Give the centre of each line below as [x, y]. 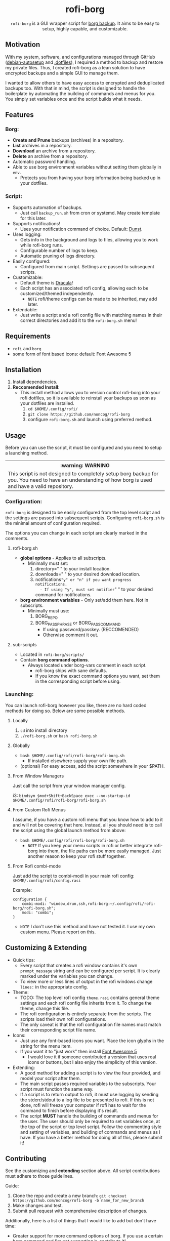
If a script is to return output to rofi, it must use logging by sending [89, 1094]
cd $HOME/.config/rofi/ [53, 409]
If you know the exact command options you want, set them [98, 676]
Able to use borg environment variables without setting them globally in [87, 167]
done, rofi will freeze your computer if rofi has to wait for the [83, 1105]
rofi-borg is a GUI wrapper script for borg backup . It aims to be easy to [85, 23]
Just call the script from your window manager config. [69, 785]
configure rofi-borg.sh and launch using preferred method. [90, 420]
